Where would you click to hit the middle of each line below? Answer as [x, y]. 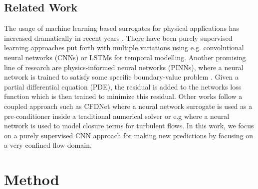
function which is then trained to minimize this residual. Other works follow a [123, 96]
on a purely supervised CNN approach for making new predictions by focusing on [129, 135]
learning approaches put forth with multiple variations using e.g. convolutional [124, 47]
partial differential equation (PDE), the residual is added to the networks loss [123, 86]
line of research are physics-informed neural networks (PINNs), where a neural [124, 67]
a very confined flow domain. [48, 145]
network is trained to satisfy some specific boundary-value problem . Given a [122, 77]
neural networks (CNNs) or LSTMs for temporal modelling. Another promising [125, 57]
